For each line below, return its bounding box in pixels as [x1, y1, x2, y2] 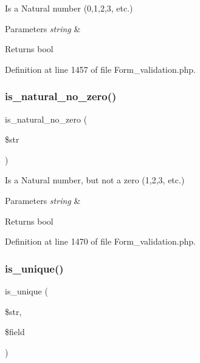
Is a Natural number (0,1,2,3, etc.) [5, 2, 133, 14]
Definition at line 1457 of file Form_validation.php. [5, 63, 196, 75]
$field [5, 325, 25, 338]
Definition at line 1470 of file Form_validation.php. [5, 235, 196, 248]
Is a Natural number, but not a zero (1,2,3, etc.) [5, 174, 185, 186]
